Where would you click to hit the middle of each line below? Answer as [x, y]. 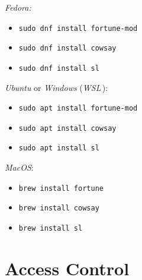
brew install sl [51, 229]
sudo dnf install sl [59, 68]
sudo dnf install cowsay [67, 48]
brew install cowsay [59, 208]
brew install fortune [61, 188]
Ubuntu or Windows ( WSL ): [57, 87]
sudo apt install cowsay [67, 128]
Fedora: [18, 7]
